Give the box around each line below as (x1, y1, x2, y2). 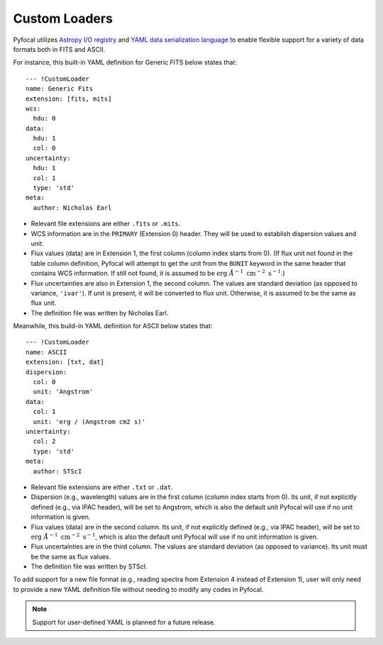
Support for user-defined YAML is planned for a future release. (32, 617, 216, 627)
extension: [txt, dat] (26, 358, 105, 366)
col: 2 (33, 437, 56, 446)
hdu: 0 (33, 114, 56, 123)
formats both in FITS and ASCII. (13, 45, 106, 53)
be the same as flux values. (30, 552, 111, 561)
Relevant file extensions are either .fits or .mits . (30, 220, 181, 228)
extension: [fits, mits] (26, 94, 112, 103)
